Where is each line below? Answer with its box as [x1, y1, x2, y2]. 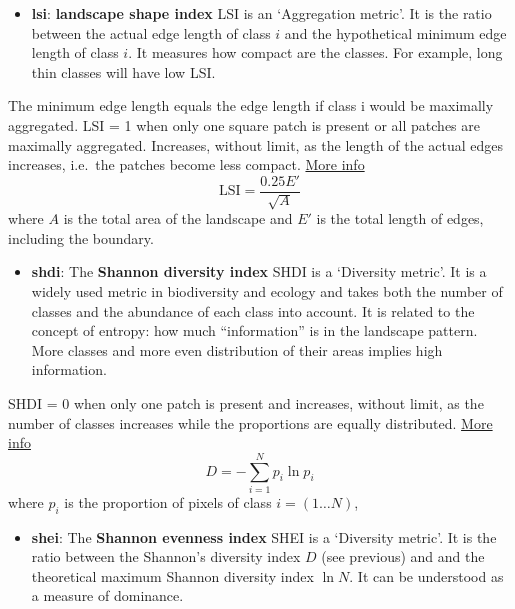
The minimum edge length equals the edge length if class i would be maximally [8, 95, 494, 116]
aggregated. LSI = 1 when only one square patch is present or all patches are [8, 114, 480, 135]
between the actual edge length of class [31, 22, 271, 43]
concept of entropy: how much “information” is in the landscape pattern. [31, 320, 478, 341]
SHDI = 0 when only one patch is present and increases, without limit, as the [8, 392, 484, 413]
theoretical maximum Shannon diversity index [31, 565, 314, 586]
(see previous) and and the [321, 546, 485, 567]
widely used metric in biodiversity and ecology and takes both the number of [31, 280, 503, 301]
